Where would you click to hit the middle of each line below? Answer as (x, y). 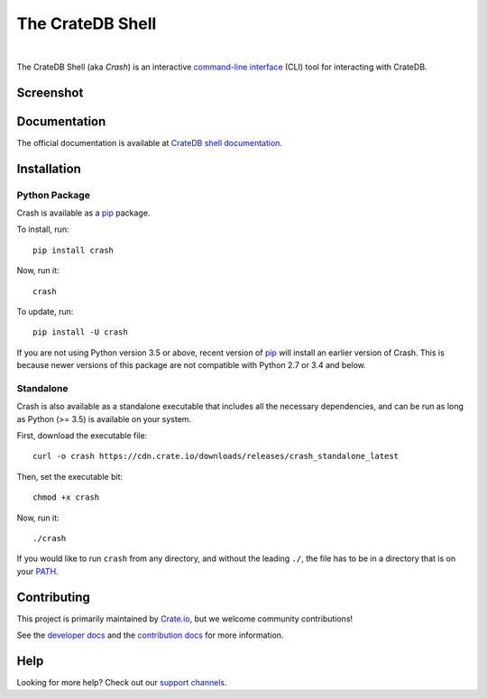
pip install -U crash (80, 332)
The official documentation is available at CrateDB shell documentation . (150, 143)
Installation (49, 168)
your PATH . (37, 571)
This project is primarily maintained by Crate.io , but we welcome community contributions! (185, 619)
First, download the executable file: (82, 436)
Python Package (53, 195)
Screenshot (50, 92)
